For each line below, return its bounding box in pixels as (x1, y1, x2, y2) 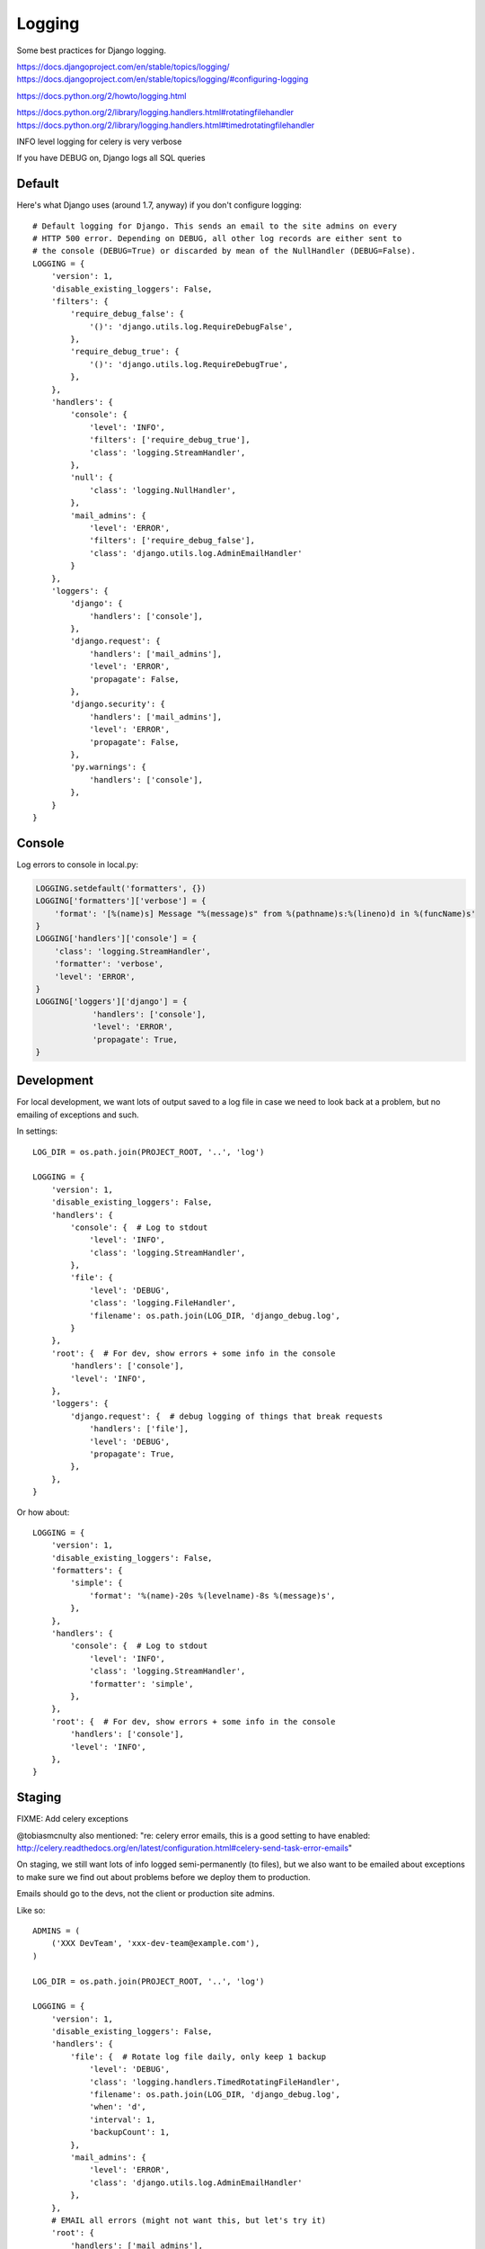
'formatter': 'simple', (89, 1679, 194, 1689)
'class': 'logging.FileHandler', (89, 1298, 237, 1308)
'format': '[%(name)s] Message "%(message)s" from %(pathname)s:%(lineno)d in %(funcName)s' (54, 909, 476, 918)
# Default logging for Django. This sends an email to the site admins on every (32, 220, 398, 231)
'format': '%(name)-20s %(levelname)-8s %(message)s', (89, 1590, 336, 1600)
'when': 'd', (89, 2101, 147, 2112)
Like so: (16, 1904, 46, 1915)
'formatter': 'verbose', (54, 959, 164, 969)
